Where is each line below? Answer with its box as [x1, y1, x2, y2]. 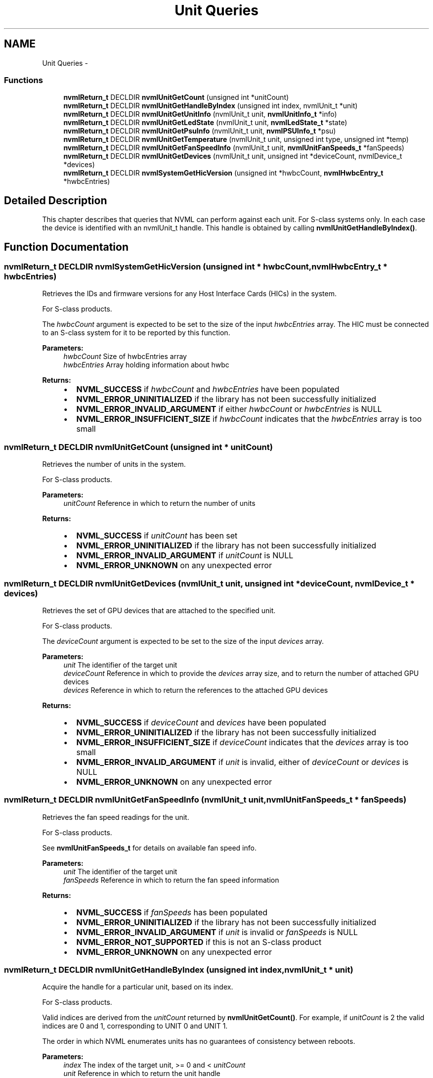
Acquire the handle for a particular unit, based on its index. [42, 983, 233, 991]
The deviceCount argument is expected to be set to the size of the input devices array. [42, 636, 324, 645]
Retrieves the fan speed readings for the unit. [42, 812, 189, 821]
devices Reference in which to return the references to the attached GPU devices [63, 685, 328, 694]
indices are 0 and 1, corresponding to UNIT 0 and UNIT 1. [42, 1022, 228, 1031]
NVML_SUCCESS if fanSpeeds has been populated [76, 907, 268, 917]
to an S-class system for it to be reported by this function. [42, 328, 230, 337]
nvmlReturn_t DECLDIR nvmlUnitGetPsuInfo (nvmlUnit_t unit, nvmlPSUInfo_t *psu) [63, 127, 336, 135]
